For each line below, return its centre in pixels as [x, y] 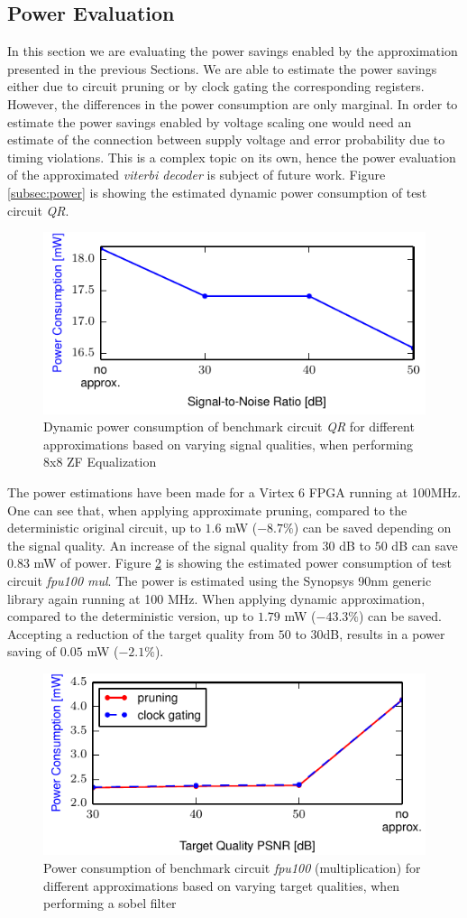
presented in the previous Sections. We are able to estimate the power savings [222, 68]
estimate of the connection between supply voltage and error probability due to [226, 139]
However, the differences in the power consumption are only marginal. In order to [233, 103]
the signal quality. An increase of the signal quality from [163, 545]
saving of [32, 651]
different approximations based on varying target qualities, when [222, 885]
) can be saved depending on [372, 528]
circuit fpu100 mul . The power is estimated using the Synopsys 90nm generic [220, 580]
